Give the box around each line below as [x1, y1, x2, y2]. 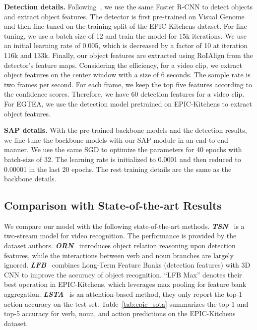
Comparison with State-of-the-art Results [4, 198, 222, 213]
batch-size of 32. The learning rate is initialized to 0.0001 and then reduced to [4, 154, 241, 164]
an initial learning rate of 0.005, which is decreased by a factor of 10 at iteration [4, 40, 248, 51]
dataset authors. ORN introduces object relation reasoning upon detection [4, 240, 236, 251]
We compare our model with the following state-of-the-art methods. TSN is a [4, 220, 245, 231]
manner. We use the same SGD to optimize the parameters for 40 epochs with [4, 144, 242, 155]
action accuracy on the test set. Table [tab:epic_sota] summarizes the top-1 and [4, 298, 249, 309]
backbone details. [4, 173, 57, 184]
